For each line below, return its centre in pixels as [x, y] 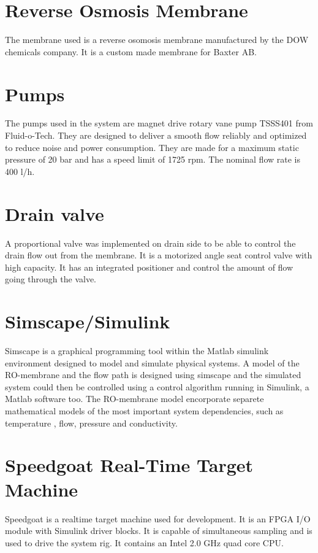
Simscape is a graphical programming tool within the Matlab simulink [137, 351]
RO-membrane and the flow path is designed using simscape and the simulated [153, 375]
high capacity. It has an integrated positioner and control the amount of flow [149, 267]
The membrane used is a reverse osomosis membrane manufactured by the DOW [157, 40]
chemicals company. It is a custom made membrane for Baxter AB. [131, 51]
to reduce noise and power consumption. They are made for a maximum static [152, 147]
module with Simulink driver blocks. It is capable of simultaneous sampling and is [159, 531]
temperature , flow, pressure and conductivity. [91, 423]
